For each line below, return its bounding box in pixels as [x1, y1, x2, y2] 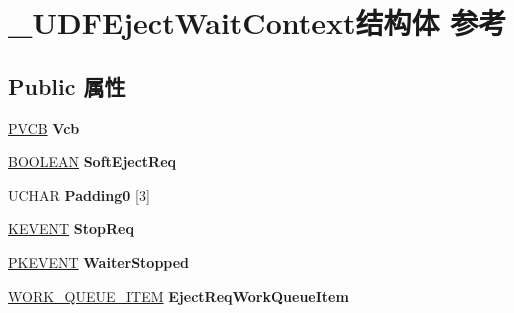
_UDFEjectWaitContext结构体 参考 [8, 2, 507, 43]
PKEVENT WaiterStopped [8, 251, 190, 272]
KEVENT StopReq [8, 218, 134, 239]
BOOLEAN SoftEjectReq [8, 151, 177, 172]
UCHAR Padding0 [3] [8, 184, 150, 205]
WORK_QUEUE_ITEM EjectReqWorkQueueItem [8, 285, 349, 306]
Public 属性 [8, 70, 126, 101]
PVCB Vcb [8, 117, 80, 138]
